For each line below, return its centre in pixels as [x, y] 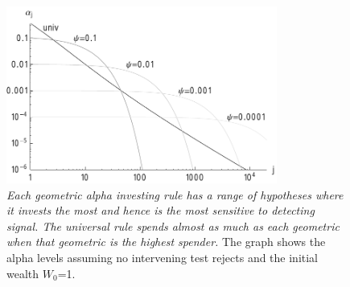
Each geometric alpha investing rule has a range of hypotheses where [175, 194]
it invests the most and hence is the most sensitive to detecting [161, 210]
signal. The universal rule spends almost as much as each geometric [173, 225]
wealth [23, 273]
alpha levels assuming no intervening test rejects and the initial [163, 257]
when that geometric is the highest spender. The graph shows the [166, 242]
